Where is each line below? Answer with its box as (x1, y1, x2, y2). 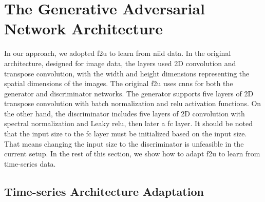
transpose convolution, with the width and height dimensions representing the (4, 68, 250, 78)
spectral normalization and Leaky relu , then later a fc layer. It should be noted (4, 118, 253, 129)
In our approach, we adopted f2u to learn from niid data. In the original (4, 48, 231, 58)
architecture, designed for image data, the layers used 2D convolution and (4, 57, 236, 68)
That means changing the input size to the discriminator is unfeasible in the (4, 138, 244, 149)
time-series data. (4, 158, 56, 169)
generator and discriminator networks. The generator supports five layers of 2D (4, 88, 254, 98)
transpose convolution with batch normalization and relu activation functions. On (4, 98, 261, 109)
